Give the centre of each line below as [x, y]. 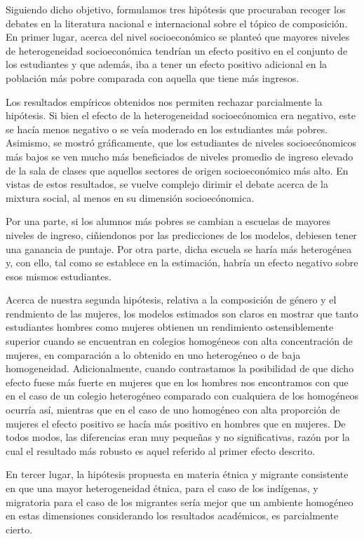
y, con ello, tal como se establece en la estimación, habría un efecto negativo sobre [182, 262]
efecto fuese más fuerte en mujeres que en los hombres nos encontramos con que [177, 382]
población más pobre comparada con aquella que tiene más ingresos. [153, 77]
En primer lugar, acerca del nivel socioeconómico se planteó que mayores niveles [178, 37]
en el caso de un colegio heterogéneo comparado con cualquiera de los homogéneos [182, 396]
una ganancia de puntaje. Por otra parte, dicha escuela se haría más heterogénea [179, 248]
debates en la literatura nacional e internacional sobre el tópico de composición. [177, 23]
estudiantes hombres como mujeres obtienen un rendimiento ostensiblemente [170, 327]
